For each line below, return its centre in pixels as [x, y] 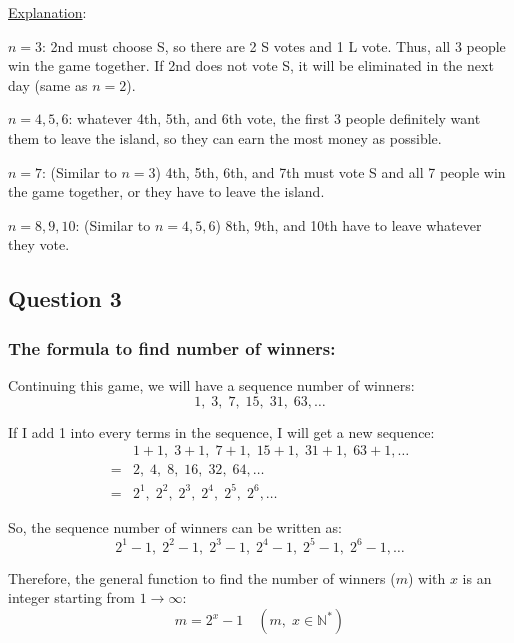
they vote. [39, 244]
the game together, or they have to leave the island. [166, 191]
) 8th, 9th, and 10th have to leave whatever [348, 224]
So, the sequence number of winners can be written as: [175, 526]
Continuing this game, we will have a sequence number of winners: [211, 384]
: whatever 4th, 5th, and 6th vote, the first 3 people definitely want [274, 118]
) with [426, 577]
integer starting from [71, 597]
